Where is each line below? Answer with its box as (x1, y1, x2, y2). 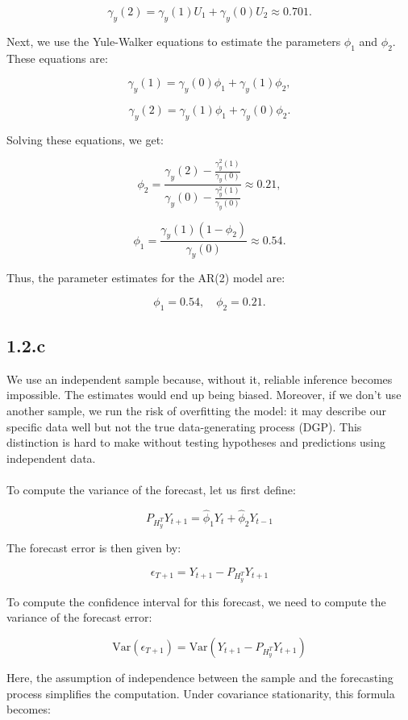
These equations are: (6, 49, 108, 66)
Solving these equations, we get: (6, 131, 164, 148)
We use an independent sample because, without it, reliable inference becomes (6, 370, 393, 387)
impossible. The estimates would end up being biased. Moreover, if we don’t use (6, 386, 402, 403)
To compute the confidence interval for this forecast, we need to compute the (6, 593, 386, 610)
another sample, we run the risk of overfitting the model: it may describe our (6, 402, 387, 419)
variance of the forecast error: (6, 609, 152, 626)
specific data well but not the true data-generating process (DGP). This (6, 418, 362, 435)
